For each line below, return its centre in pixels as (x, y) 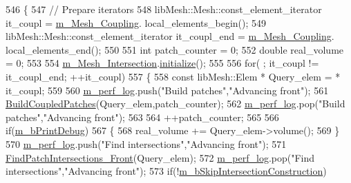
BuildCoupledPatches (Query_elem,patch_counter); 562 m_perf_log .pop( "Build (175, 104)
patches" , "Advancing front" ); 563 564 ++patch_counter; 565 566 (142, 117)
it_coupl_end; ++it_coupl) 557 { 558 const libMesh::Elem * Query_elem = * (173, 76)
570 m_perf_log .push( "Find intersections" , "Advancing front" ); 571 (146, 143)
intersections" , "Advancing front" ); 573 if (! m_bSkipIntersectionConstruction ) (166, 171)
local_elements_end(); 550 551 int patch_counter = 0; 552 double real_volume (175, 49)
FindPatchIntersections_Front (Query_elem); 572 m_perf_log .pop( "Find (160, 157)
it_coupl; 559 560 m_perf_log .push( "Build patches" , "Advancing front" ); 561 (167, 90)
